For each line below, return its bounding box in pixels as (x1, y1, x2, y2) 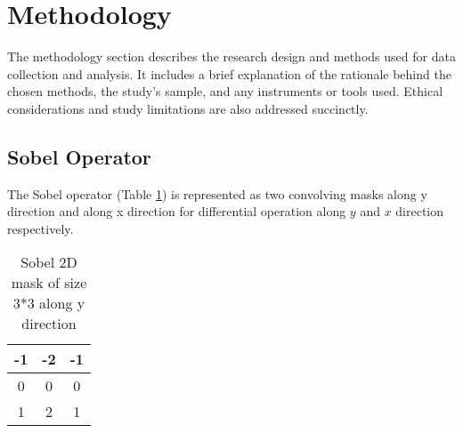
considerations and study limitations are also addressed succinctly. (7, 99, 369, 117)
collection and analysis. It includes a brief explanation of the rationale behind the (7, 64, 451, 83)
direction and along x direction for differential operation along (7, 202, 346, 221)
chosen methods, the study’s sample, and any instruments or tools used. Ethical (7, 82, 443, 100)
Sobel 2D (20, 252, 77, 273)
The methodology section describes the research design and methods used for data (7, 47, 456, 66)
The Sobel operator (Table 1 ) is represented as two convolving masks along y (7, 184, 427, 203)
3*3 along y (12, 293, 85, 314)
